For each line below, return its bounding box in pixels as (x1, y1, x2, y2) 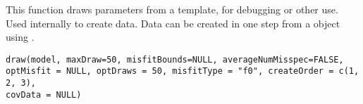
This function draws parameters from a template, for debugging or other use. (6, 2, 338, 16)
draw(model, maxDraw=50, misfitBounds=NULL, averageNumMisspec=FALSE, (6, 54, 344, 65)
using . (6, 30, 35, 44)
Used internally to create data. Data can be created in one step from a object (6, 15, 340, 30)
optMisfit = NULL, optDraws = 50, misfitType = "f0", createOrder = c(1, (6, 66, 359, 77)
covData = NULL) (6, 89, 82, 100)
